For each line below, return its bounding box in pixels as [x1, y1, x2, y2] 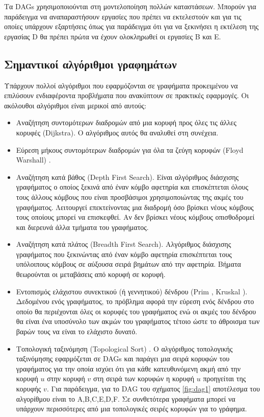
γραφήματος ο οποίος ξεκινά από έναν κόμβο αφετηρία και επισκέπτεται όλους [16, 181, 249, 192]
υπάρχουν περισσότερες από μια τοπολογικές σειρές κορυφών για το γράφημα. [16, 403, 247, 414]
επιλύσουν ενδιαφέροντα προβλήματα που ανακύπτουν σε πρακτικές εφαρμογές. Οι [4, 90, 249, 101]
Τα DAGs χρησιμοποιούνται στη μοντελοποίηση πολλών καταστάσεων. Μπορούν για [4, 1, 256, 11]
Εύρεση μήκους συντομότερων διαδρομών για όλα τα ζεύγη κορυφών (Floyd [16, 144, 244, 155]
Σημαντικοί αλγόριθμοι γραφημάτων [4, 56, 177, 72]
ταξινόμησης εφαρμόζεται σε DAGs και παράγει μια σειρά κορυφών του [16, 353, 230, 364]
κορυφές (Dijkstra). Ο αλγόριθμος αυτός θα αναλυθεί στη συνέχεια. [16, 127, 219, 137]
